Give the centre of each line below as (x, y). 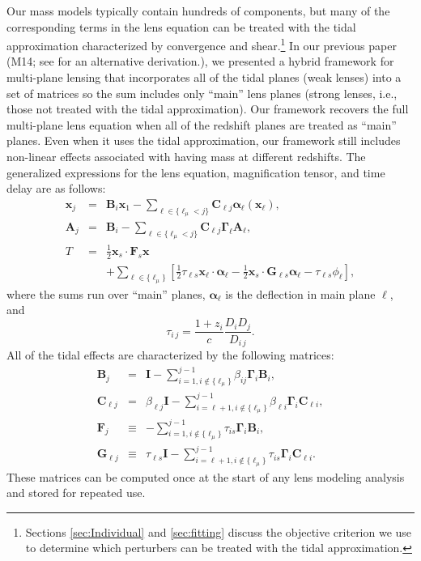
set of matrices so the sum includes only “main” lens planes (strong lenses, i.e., (202, 93)
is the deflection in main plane (300, 293)
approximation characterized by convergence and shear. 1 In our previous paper (202, 44)
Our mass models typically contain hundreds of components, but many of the (198, 11)
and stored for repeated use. (76, 493)
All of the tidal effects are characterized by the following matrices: (170, 354)
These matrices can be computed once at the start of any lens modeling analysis (206, 476)
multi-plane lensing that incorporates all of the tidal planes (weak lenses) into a (204, 77)
